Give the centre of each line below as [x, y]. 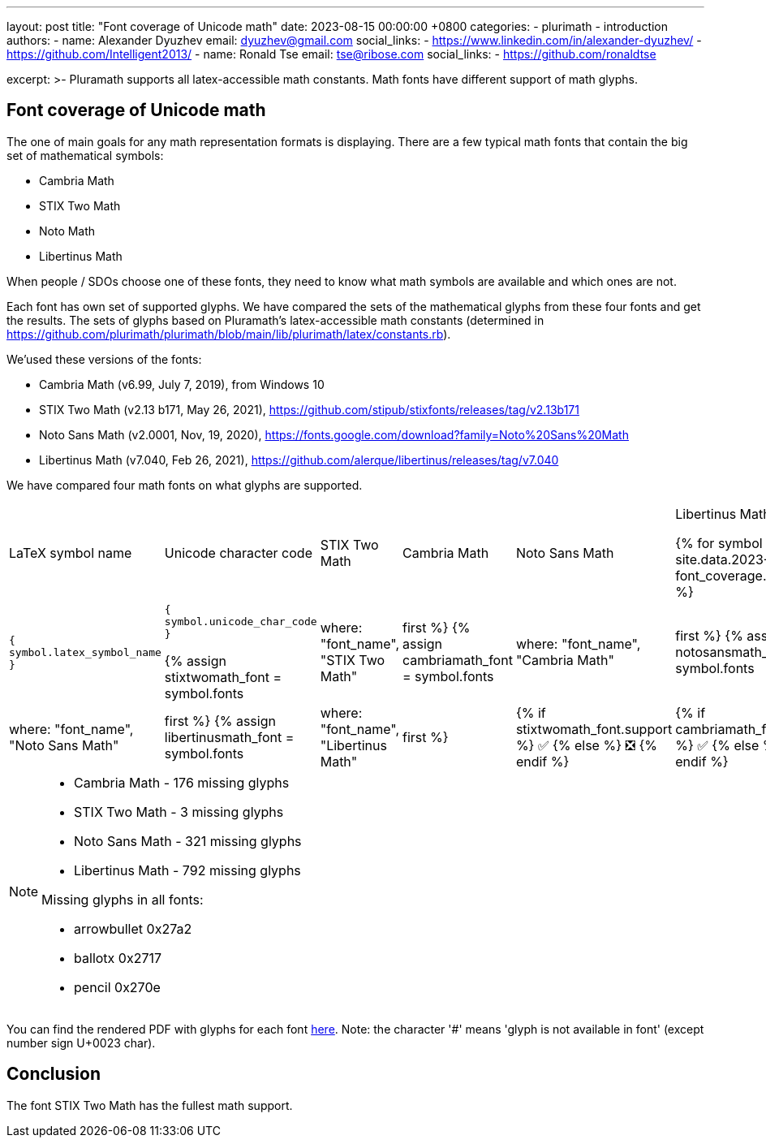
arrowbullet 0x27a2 [133, 928]
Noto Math [67, 231]
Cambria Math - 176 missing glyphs [182, 782]
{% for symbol [719, 543]
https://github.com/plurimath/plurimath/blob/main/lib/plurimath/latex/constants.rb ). [229, 334]
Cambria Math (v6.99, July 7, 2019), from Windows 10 [182, 384]
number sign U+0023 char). [81, 1043]
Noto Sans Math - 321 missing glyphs [188, 841]
